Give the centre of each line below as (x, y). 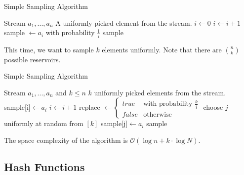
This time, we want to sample (49, 49)
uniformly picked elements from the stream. (160, 92)
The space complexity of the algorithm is (66, 140)
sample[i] (17, 107)
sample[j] (114, 123)
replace (89, 107)
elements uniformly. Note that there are (162, 49)
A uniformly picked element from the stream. (124, 22)
